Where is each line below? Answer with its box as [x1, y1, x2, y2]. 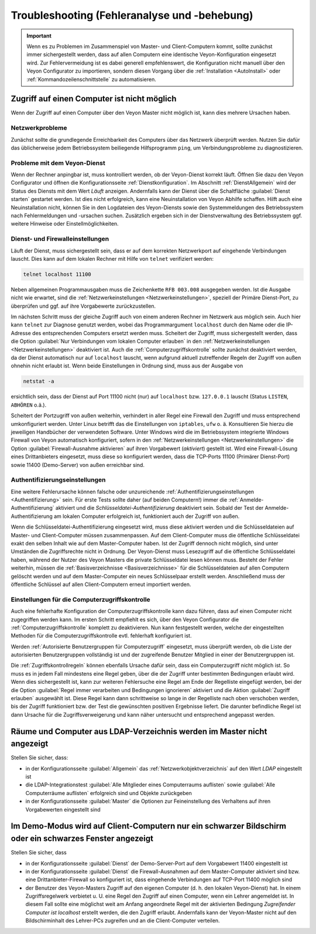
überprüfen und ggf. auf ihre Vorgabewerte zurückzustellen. [11, 302, 156, 309]
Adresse [11, 329, 32, 336]
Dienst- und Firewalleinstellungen [11, 235, 109, 243]
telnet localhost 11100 [23, 271, 92, 278]
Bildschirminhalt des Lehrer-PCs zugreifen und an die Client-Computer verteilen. [25, 917, 220, 924]
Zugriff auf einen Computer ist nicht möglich [11, 94, 177, 104]
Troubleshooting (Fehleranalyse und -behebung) [11, 9, 254, 22]
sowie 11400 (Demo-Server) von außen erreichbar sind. [11, 461, 145, 468]
